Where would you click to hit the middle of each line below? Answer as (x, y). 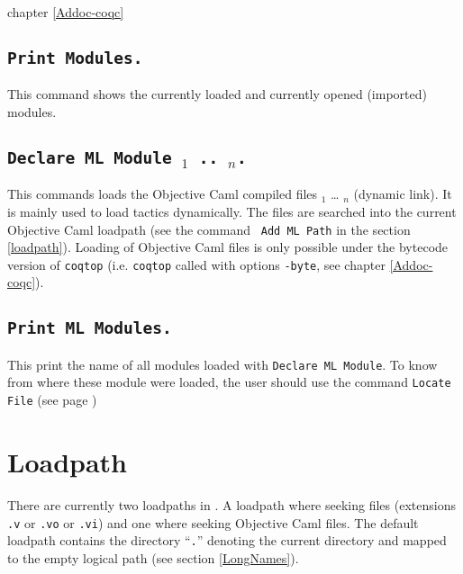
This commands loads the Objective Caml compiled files (163, 194)
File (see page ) (52, 400)
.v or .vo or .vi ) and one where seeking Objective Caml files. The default (213, 522)
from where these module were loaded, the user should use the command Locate (229, 382)
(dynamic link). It (403, 194)
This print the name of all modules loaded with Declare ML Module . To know (222, 364)
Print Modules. (75, 58)
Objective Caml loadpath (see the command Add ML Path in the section (209, 229)
